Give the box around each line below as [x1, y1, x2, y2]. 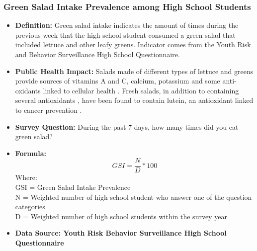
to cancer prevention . [15, 104, 82, 115]
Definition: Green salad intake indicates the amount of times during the [15, 20, 239, 30]
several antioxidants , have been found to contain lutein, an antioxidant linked [15, 95, 254, 105]
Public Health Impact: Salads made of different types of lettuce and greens [15, 66, 254, 76]
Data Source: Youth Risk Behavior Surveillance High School [15, 228, 227, 238]
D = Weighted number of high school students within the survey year [15, 211, 227, 221]
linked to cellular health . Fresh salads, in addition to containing [43, 85, 239, 95]
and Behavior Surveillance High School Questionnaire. [15, 49, 180, 59]
